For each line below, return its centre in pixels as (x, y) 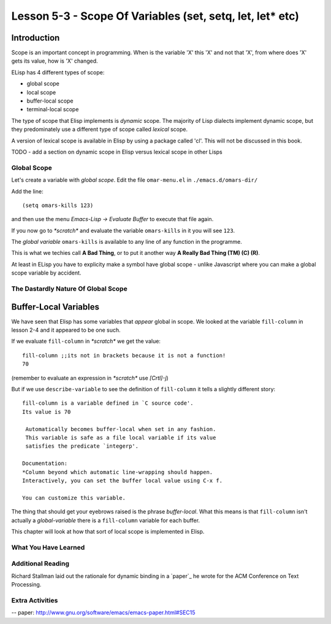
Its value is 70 (47, 412)
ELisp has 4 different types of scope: (58, 72)
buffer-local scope (50, 101)
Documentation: (45, 463)
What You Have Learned (48, 547)
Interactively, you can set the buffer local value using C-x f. (123, 480)
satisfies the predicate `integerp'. (82, 446)
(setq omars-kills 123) (58, 205)
